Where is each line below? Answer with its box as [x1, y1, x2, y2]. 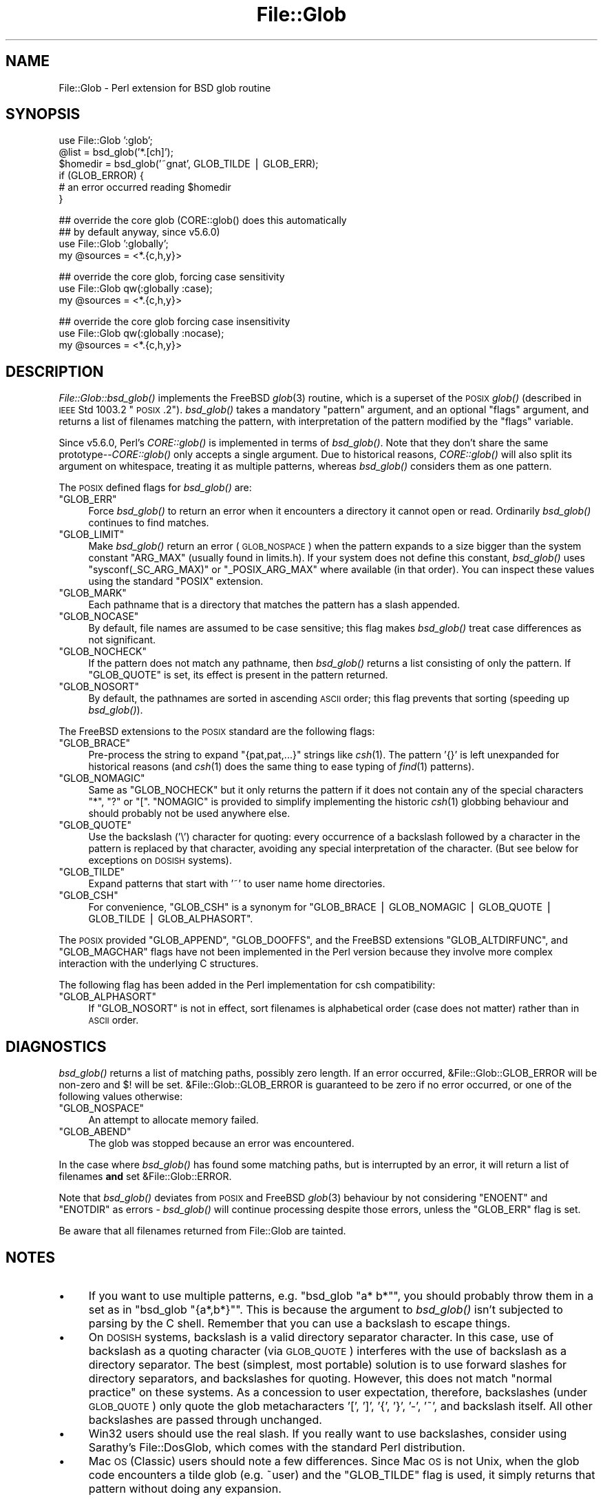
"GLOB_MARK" [59, 587, 127, 599]
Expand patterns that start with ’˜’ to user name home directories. [88, 878, 385, 890]
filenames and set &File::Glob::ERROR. [59, 1170, 232, 1183]
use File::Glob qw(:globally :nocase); [59, 327, 224, 340]
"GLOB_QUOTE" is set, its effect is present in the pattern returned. [88, 669, 388, 681]
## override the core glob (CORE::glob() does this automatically [59, 214, 347, 227]
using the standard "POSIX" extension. [88, 575, 264, 588]
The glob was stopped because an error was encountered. [88, 1137, 355, 1150]
